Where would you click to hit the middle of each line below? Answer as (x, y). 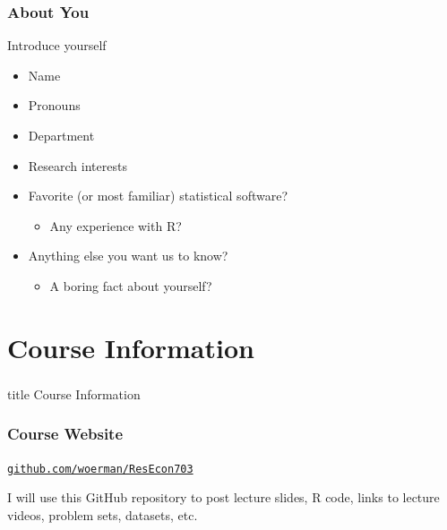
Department (61, 135)
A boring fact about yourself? (131, 285)
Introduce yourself (57, 45)
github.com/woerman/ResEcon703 (100, 469)
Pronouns (54, 105)
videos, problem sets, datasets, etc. (103, 514)
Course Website (65, 434)
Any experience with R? (116, 225)
